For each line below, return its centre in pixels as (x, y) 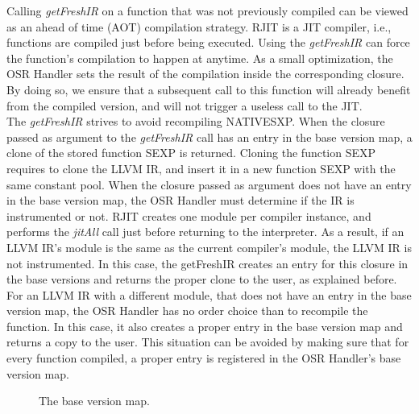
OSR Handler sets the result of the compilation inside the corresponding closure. (205, 74)
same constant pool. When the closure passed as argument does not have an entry (209, 184)
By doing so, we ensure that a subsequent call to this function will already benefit (209, 89)
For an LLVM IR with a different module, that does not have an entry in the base (209, 294)
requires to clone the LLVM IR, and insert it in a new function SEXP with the (201, 168)
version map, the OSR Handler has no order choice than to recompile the (187, 310)
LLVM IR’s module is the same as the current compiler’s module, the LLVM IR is (209, 247)
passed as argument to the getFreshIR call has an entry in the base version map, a (209, 137)
